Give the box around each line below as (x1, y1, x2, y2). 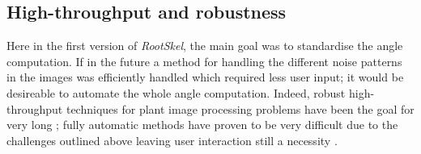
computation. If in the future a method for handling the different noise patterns (6, 52, 402, 69)
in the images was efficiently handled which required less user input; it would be (6, 69, 404, 85)
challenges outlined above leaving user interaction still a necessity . (6, 131, 338, 148)
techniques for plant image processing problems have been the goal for (66, 100, 415, 117)
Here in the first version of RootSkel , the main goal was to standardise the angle (6, 37, 403, 54)
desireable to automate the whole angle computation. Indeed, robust (6, 84, 346, 101)
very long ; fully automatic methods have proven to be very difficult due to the (6, 116, 398, 133)
